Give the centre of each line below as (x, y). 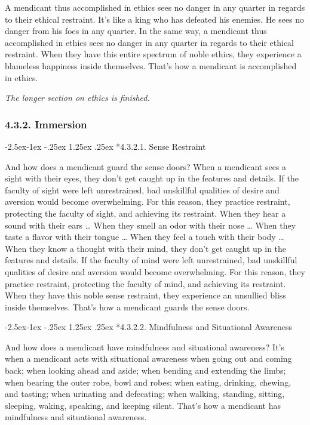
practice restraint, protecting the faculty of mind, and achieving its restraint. (145, 283)
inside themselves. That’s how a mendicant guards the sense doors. (127, 307)
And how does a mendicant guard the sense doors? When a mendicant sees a (146, 166)
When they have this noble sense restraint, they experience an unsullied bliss (145, 295)
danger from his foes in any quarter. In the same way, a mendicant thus (136, 31)
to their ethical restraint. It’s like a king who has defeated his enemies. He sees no (155, 19)
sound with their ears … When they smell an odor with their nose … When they (151, 225)
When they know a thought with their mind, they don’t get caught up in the (146, 248)
